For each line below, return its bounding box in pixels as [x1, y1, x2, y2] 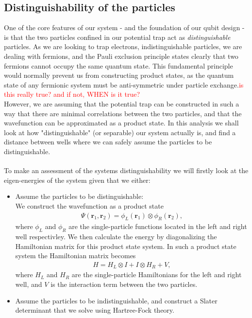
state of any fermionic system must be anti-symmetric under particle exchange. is [4, 79, 244, 89]
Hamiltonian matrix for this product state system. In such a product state [15, 241, 236, 251]
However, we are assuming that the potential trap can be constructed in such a [4, 98, 239, 108]
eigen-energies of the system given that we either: [4, 175, 151, 185]
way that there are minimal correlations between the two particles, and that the [4, 108, 242, 118]
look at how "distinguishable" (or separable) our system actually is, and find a [4, 127, 236, 137]
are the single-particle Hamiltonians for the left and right [71, 269, 242, 280]
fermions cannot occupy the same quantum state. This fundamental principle [4, 60, 233, 71]
